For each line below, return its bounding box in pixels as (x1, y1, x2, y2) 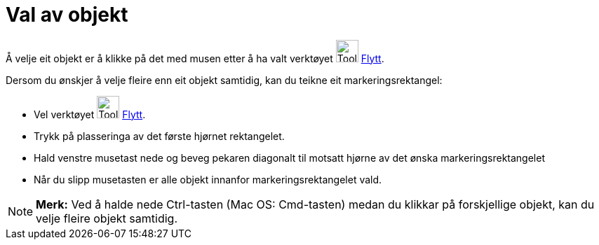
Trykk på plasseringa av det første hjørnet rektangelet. (34, 129, 285, 142)
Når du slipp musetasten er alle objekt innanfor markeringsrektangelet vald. (34, 173, 382, 185)
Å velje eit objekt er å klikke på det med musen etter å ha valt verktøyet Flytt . (6, 52, 384, 64)
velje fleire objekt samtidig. (36, 211, 177, 225)
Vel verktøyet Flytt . (34, 108, 146, 120)
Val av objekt (6, 3, 128, 27)
